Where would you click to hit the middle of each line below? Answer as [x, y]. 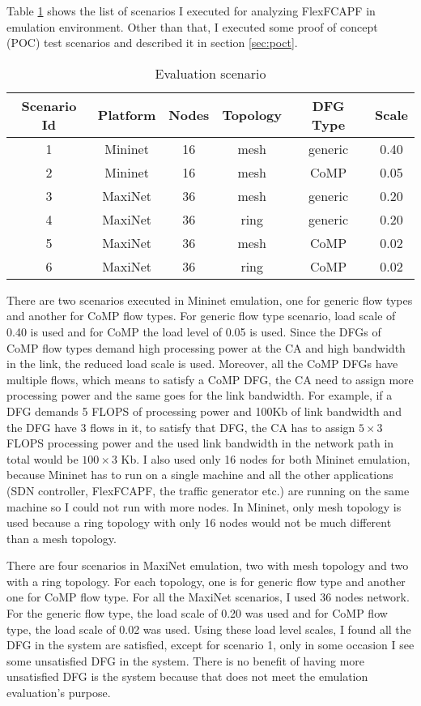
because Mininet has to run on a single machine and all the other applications [200, 475]
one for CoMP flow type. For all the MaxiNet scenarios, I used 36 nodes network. [208, 597]
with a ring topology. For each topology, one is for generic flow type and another [206, 581]
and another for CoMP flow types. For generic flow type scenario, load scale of [201, 316]
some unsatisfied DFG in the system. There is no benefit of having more [185, 660]
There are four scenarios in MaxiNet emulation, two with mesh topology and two [208, 565]
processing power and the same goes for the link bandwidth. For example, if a [200, 395]
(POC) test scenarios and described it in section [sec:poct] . [152, 43]
